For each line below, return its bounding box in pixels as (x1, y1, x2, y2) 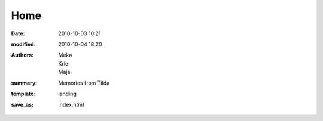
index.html (58, 101, 84, 108)
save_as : (11, 101, 34, 108)
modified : (11, 41, 36, 48)
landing (58, 90, 77, 97)
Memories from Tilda (58, 79, 110, 86)
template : (11, 90, 36, 97)
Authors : (11, 51, 34, 59)
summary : (11, 79, 38, 86)
